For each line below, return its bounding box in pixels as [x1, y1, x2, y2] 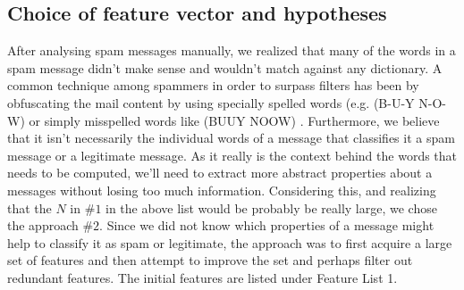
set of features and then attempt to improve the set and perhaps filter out [7, 251, 413, 269]
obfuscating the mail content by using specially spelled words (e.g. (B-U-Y [7, 93, 415, 112]
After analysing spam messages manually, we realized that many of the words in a [7, 41, 456, 60]
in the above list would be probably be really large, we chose [105, 198, 437, 217]
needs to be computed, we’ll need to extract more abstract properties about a [7, 163, 433, 182]
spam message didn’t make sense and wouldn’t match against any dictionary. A [7, 58, 443, 77]
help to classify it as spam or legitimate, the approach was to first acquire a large [7, 233, 452, 252]
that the [7, 198, 52, 217]
